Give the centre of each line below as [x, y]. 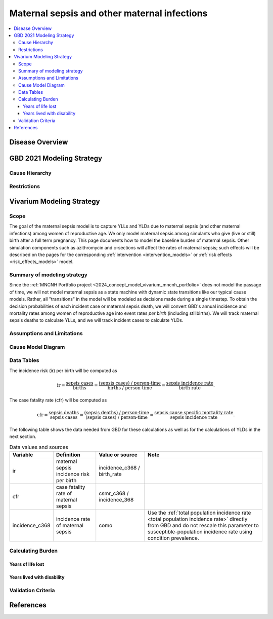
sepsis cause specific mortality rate [194, 412]
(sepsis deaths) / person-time [117, 412]
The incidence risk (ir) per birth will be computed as [63, 371]
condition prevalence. [173, 538]
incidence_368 [116, 499]
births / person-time [130, 388]
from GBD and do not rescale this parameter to [203, 525]
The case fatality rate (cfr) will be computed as [58, 400]
